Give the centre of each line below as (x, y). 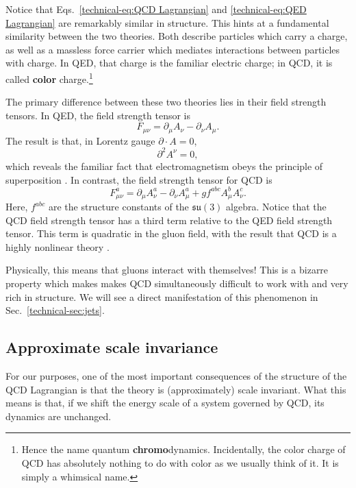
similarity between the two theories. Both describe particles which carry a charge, (177, 36)
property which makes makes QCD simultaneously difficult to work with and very (177, 283)
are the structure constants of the (118, 207)
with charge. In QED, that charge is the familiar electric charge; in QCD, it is (169, 63)
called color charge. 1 (49, 77)
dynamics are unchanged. (59, 416)
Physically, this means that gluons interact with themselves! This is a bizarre (167, 270)
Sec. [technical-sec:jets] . (55, 310)
